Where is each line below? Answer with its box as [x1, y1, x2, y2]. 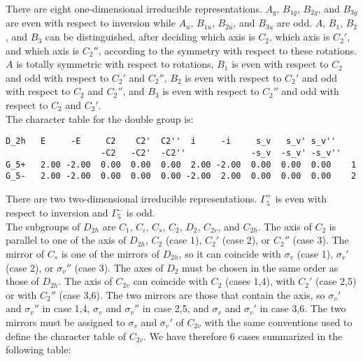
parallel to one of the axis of [6, 233, 127, 247]
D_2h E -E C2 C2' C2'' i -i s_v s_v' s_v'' [6, 136, 336, 147]
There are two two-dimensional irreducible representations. [6, 191, 257, 205]
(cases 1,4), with [225, 274, 295, 288]
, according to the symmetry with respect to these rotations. [98, 43, 357, 57]
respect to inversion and [6, 205, 108, 220]
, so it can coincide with [178, 246, 281, 261]
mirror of [6, 246, 44, 261]
